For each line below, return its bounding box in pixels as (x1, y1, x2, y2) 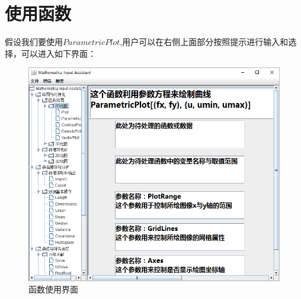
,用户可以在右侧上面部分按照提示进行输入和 (120, 36, 289, 48)
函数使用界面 (28, 283, 78, 295)
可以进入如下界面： (21, 47, 96, 59)
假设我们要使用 (5, 36, 63, 48)
